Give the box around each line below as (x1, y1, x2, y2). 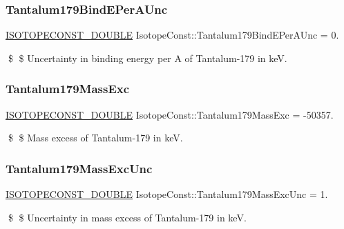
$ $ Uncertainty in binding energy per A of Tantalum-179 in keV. (8, 50, 287, 65)
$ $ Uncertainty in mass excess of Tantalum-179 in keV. (8, 210, 247, 224)
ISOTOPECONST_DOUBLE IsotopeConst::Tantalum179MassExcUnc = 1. (6, 187, 328, 201)
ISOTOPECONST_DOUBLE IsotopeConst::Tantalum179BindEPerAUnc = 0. (6, 28, 339, 42)
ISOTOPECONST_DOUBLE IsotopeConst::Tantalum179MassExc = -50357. (6, 107, 334, 121)
